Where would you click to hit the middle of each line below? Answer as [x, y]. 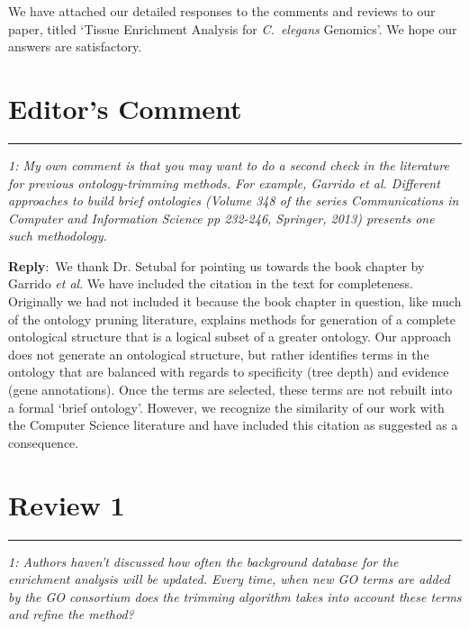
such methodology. [58, 236]
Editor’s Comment [125, 108]
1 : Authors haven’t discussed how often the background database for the [203, 561]
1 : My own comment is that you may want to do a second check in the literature [229, 164]
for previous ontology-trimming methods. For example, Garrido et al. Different [224, 182]
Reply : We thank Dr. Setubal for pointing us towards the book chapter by [216, 265]
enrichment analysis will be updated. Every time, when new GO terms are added [229, 579]
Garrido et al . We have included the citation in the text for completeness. [211, 283]
